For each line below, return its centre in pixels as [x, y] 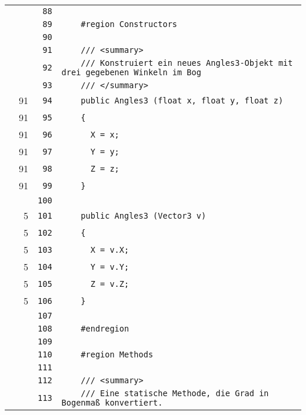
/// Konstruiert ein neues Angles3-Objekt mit [187, 63]
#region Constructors [129, 24]
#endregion [105, 329]
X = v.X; [110, 250]
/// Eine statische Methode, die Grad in [175, 393]
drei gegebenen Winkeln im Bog [131, 72]
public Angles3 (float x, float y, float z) [182, 100]
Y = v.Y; [110, 267]
